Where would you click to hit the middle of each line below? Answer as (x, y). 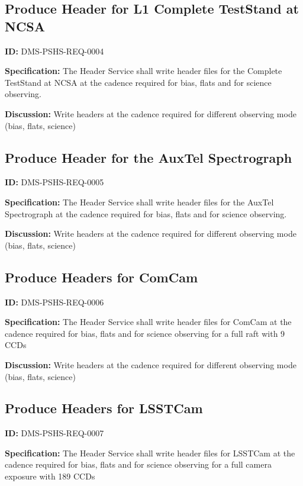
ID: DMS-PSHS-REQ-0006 (54, 302)
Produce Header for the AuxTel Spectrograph (149, 157)
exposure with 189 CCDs (50, 476)
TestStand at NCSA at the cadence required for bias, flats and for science (138, 82)
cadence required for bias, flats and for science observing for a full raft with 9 (145, 333)
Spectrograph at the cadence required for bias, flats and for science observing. (146, 213)
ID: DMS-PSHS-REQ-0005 (54, 182)
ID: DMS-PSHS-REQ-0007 (54, 433)
